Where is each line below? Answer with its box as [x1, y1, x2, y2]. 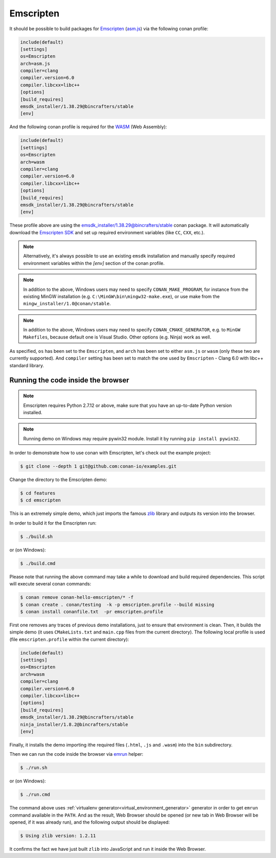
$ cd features [20, 490, 56, 496]
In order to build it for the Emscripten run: [9, 520, 97, 526]
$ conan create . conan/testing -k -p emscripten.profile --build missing [20, 601, 215, 607]
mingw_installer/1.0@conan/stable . [23, 301, 111, 307]
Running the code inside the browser [9, 376, 130, 385]
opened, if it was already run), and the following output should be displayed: [9, 819, 170, 825]
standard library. [9, 362, 44, 368]
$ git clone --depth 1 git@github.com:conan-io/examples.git [20, 463, 177, 469]
